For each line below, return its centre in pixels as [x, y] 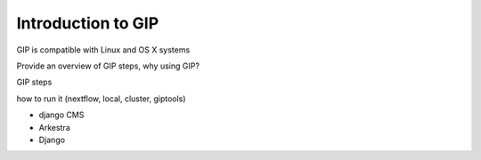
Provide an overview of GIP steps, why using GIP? [108, 66]
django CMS [61, 115]
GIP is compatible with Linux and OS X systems [103, 50]
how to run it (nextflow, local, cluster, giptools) [101, 99]
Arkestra [54, 127]
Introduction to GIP [88, 23]
